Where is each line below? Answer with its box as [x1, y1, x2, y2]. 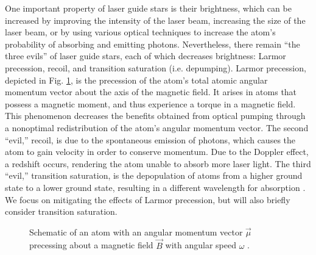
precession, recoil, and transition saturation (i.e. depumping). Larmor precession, [5, 61, 306, 74]
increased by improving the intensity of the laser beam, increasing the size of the [5, 13, 306, 26]
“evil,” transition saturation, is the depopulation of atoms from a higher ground [5, 169, 303, 182]
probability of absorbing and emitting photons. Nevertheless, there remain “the [5, 37, 300, 50]
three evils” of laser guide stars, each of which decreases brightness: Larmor [5, 49, 286, 62]
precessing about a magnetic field [29, 239, 153, 251]
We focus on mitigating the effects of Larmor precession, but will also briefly [5, 193, 290, 206]
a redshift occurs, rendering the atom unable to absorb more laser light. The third [5, 157, 311, 170]
